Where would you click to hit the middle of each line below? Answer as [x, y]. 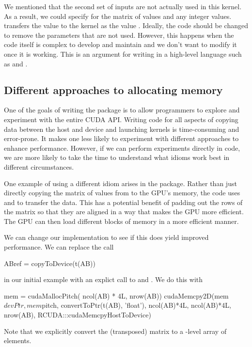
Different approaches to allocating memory [113, 89]
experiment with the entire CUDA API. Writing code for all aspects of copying [121, 119]
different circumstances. [39, 166]
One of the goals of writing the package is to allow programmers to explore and [122, 110]
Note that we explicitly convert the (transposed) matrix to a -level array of [115, 331]
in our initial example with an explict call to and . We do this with [103, 279]
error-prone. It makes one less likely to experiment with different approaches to [121, 138]
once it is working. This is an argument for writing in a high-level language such [123, 54]
